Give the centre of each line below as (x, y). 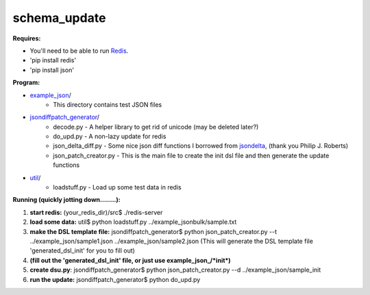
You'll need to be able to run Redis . (79, 51)
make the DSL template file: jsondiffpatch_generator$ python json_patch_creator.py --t (153, 231)
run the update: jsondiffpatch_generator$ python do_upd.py (115, 279)
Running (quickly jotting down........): (66, 200)
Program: (26, 83)
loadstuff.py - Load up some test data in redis (117, 188)
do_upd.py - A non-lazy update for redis (110, 136)
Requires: (27, 38)
